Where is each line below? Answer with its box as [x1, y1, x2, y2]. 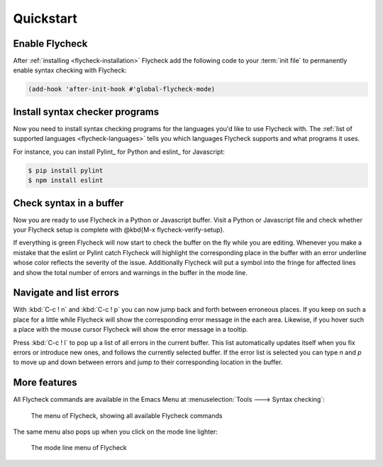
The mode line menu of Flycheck [30, 444, 127, 452]
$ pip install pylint [28, 167, 104, 174]
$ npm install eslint [28, 176, 104, 184]
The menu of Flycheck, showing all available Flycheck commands [30, 411, 223, 420]
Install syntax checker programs [13, 106, 160, 118]
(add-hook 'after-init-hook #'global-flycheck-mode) [28, 85, 216, 94]
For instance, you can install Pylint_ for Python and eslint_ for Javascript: [13, 147, 225, 156]
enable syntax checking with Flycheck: [13, 66, 127, 74]
